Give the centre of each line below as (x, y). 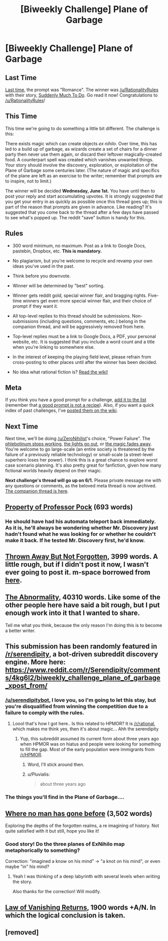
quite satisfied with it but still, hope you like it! (52, 831)
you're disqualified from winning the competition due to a (76, 707)
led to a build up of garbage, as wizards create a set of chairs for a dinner (81, 149)
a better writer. (21, 631)
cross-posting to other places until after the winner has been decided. (85, 362)
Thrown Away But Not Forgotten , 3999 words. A (81, 556)
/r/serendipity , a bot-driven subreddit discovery (82, 654)
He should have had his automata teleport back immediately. (81, 521)
